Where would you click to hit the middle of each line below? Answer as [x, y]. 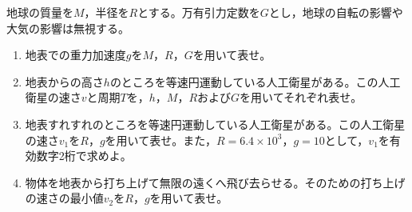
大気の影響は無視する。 [68, 28]
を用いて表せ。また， [160, 140]
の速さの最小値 [64, 198]
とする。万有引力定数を [199, 12]
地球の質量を [40, 12]
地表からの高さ [64, 81]
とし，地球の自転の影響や [336, 12]
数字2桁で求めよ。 [84, 156]
